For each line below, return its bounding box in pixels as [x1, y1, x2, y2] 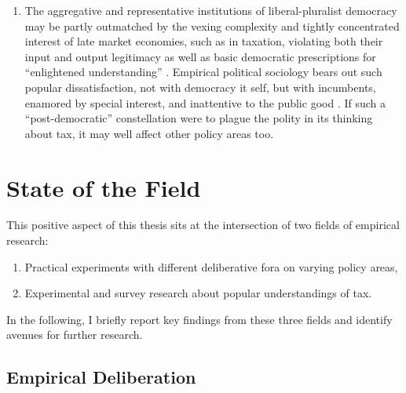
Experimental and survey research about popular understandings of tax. [24, 285, 372, 301]
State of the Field [6, 171, 201, 203]
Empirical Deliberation [6, 365, 196, 389]
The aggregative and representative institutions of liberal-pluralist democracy [24, 2, 397, 18]
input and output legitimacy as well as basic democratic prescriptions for [24, 48, 376, 64]
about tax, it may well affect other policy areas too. [24, 125, 274, 141]
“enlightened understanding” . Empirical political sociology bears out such [24, 64, 382, 80]
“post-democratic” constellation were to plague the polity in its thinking [24, 110, 373, 126]
